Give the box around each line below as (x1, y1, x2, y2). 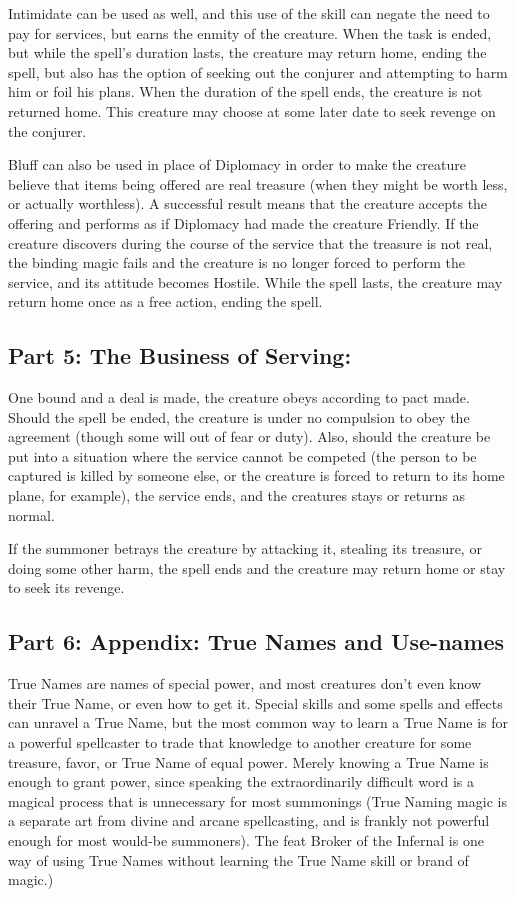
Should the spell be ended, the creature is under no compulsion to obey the (8, 406, 470, 427)
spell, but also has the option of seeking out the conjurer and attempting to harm (8, 61, 508, 82)
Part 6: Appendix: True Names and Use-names (8, 626, 505, 657)
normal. (8, 504, 55, 525)
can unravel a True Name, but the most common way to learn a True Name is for (8, 712, 509, 733)
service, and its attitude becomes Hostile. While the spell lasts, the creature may (8, 271, 503, 292)
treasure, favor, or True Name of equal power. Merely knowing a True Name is (8, 751, 489, 772)
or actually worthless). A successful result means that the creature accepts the (8, 193, 488, 214)
